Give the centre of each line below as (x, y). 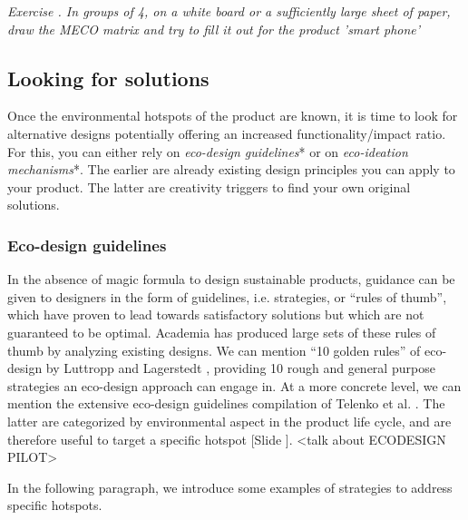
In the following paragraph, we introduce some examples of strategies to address (230, 487)
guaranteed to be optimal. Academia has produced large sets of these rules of (222, 332)
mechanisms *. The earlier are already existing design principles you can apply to (231, 169)
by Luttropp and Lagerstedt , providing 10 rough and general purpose (240, 368)
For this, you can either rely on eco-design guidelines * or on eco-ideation (208, 151)
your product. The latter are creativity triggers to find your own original (209, 186)
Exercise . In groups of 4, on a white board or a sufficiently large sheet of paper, (229, 11)
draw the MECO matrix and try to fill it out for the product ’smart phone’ (214, 29)
